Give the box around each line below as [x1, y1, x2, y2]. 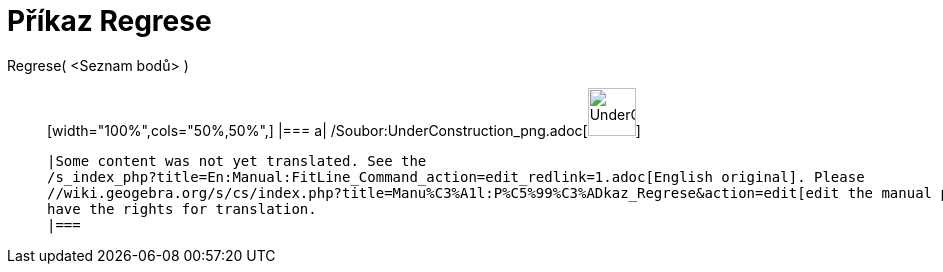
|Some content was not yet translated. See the [47, 152, 427, 169]
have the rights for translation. [47, 200, 317, 217]
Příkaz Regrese [7, 4, 212, 38]
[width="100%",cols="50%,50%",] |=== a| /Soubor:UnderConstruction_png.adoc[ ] [47, 121, 641, 139]
